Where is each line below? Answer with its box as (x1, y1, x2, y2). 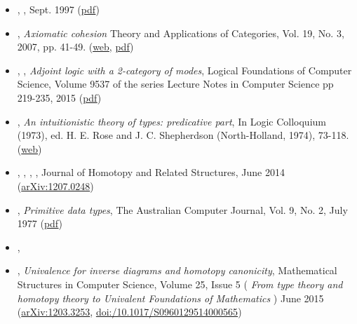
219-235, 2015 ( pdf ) (17, 90, 102, 104)
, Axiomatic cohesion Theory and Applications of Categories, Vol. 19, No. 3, (17, 25, 344, 40)
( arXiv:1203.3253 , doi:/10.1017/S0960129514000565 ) (17, 304, 242, 319)
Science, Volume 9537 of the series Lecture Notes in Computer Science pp (17, 76, 334, 91)
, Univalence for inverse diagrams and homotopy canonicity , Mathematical (17, 263, 337, 278)
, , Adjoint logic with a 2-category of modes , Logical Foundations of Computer (17, 62, 352, 77)
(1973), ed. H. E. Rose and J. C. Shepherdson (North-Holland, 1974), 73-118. (17, 128, 349, 142)
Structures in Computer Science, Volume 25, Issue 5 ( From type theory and (17, 276, 343, 291)
